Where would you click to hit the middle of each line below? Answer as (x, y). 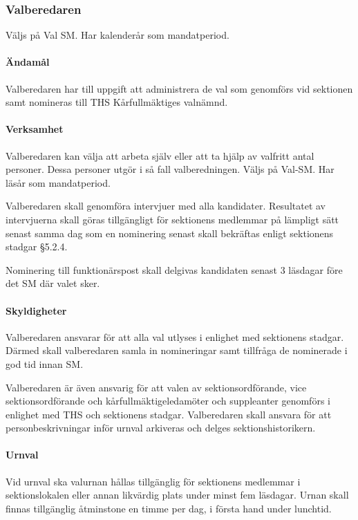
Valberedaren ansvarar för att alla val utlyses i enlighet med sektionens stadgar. (175, 336)
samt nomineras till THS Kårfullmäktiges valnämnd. (117, 102)
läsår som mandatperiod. (58, 182)
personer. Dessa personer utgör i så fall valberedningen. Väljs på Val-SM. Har (170, 169)
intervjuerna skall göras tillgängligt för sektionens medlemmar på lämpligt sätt (172, 219)
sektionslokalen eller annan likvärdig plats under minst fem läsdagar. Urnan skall (177, 495)
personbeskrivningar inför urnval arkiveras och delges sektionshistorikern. (161, 428)
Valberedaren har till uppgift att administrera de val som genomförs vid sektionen (179, 88)
